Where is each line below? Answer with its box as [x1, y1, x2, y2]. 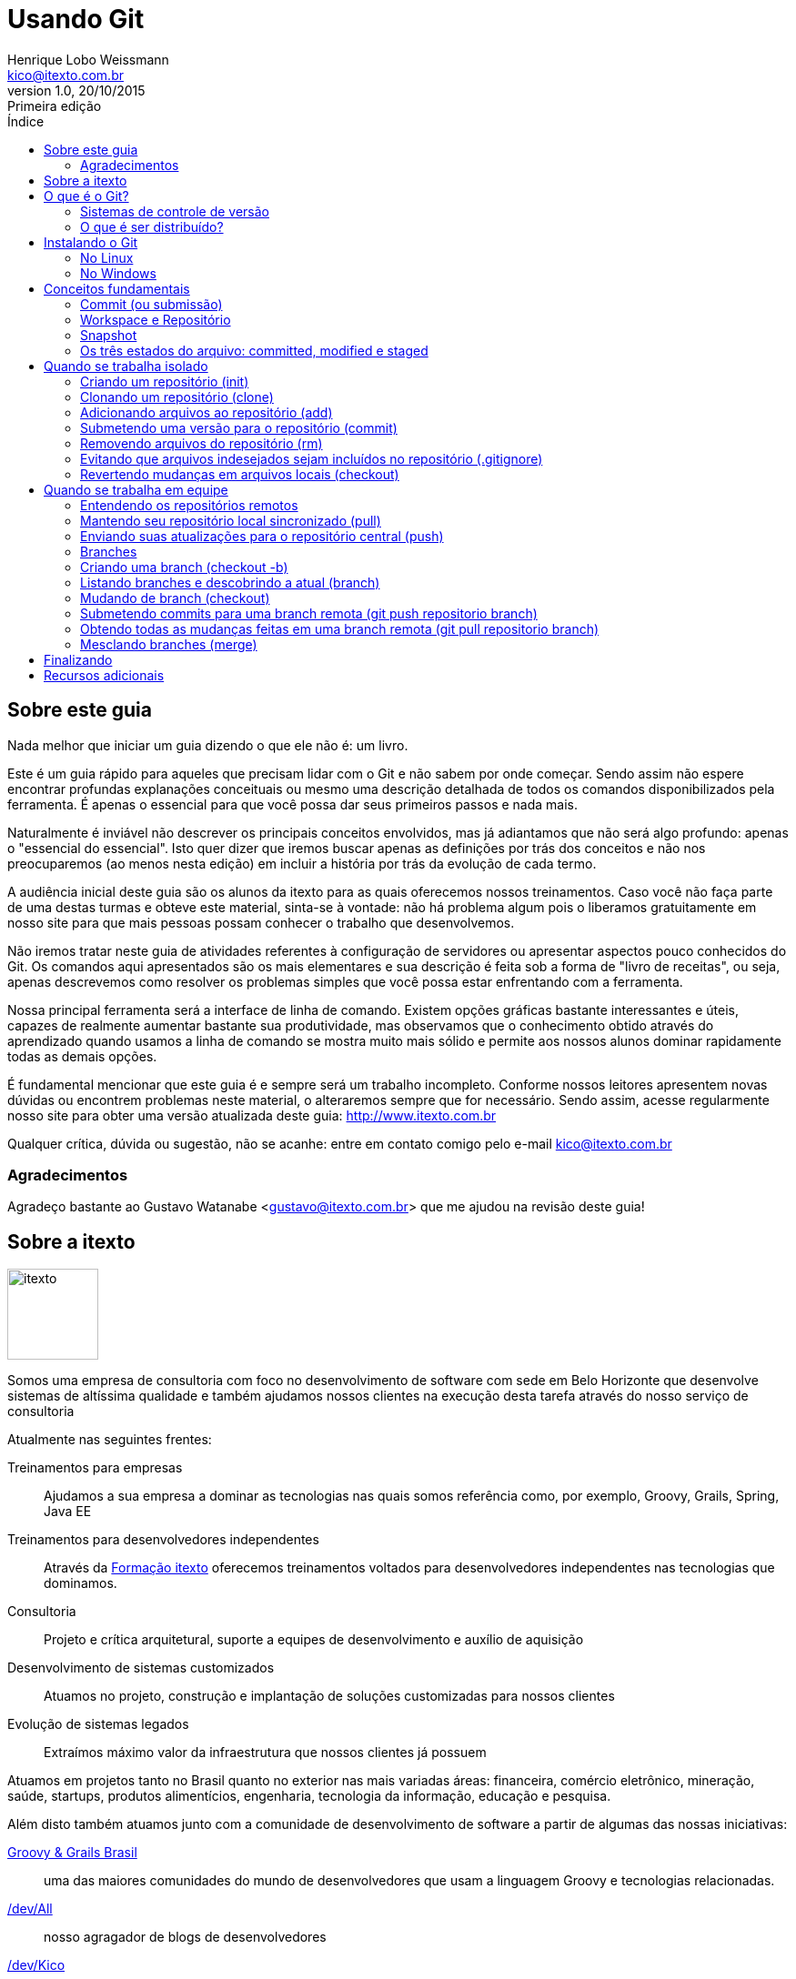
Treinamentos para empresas [7, 1460, 183, 1476]
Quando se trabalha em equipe [44, 481, 228, 497]
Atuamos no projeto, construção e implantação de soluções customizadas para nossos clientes [44, 1688, 615, 1704]
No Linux [80, 249, 134, 266]
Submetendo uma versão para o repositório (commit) [80, 419, 398, 436]
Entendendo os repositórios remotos [80, 497, 298, 513]
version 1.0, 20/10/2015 [7, 82, 146, 98]
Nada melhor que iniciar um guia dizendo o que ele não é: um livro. [7, 737, 408, 753]
